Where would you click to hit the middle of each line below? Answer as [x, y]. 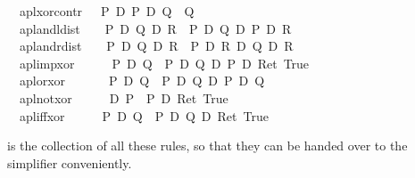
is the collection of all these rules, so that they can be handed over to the [207, 146]
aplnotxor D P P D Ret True [124, 97]
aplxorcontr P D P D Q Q [107, 11]
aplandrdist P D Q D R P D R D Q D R [156, 46]
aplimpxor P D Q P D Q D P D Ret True [164, 63]
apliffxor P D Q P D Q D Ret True [144, 115]
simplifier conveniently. [70, 162]
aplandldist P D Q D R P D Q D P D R [155, 28]
